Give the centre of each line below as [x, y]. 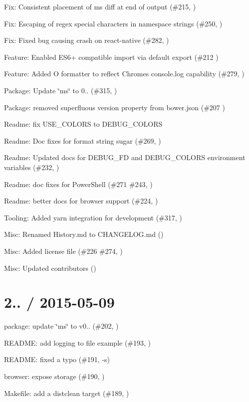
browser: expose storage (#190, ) [54, 376]
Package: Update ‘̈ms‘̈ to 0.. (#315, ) [61, 90]
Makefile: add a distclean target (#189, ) [67, 393]
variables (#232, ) [32, 167]
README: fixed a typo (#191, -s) [57, 359]
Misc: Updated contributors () [50, 268]
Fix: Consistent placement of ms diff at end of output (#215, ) [100, 6]
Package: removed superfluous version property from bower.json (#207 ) [115, 107]
